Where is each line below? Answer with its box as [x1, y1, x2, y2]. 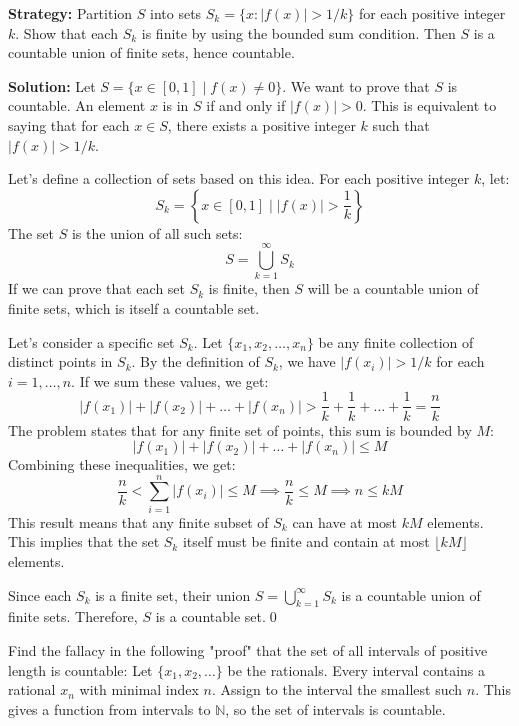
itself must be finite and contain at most [182, 531, 430, 552]
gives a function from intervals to [8, 698, 211, 719]
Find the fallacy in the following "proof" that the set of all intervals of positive [8, 639, 488, 660]
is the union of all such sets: [71, 222, 243, 243]
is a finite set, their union [95, 584, 251, 605]
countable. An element [8, 95, 146, 116]
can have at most [292, 511, 398, 532]
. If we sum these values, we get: [71, 370, 269, 391]
